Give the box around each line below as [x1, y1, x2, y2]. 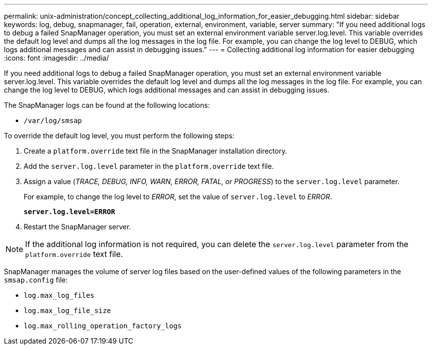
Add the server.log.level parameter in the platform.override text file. [24, 162, 274, 170]
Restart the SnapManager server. [24, 222, 131, 231]
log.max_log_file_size [24, 307, 111, 315]
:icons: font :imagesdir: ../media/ [4, 54, 109, 62]
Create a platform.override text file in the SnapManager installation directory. [24, 147, 288, 155]
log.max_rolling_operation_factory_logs [24, 322, 182, 330]
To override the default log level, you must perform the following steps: [4, 131, 235, 140]
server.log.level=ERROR [24, 208, 115, 216]
